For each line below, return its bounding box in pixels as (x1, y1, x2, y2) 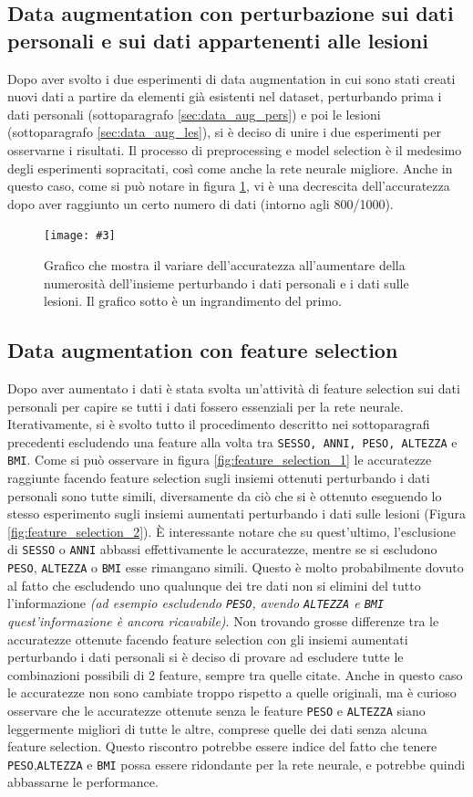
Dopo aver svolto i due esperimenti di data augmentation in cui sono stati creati (7, 68, 456, 88)
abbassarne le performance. (7, 772, 159, 792)
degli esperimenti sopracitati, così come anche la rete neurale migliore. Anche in (7, 158, 453, 177)
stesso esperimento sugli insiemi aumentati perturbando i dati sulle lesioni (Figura (7, 504, 467, 523)
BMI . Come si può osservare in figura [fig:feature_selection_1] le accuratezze (7, 450, 432, 469)
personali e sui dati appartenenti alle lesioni (7, 26, 428, 54)
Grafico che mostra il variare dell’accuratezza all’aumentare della (44, 256, 406, 274)
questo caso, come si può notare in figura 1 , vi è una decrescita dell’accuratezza (7, 176, 450, 195)
